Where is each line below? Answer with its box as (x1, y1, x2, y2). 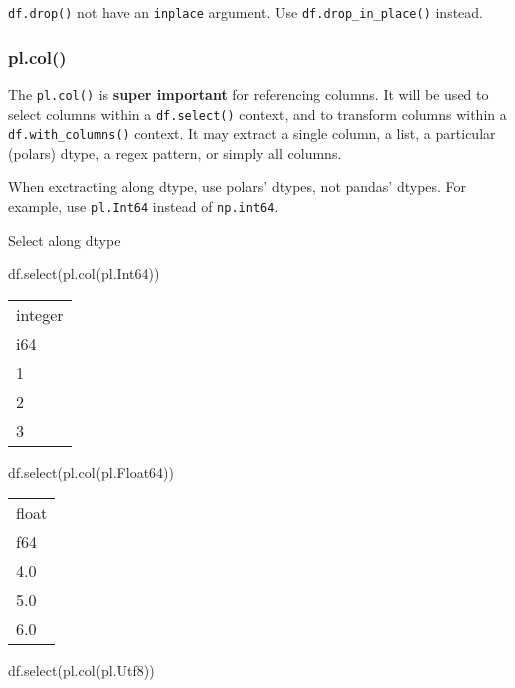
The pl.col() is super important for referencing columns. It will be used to (8, 83, 489, 104)
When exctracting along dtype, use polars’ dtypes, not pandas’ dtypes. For (8, 176, 467, 197)
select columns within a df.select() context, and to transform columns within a (8, 103, 507, 124)
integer (16, 302, 64, 326)
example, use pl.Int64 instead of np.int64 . (8, 196, 279, 217)
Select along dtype (8, 229, 121, 250)
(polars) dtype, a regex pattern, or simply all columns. (8, 142, 342, 163)
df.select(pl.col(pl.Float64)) (8, 461, 174, 482)
